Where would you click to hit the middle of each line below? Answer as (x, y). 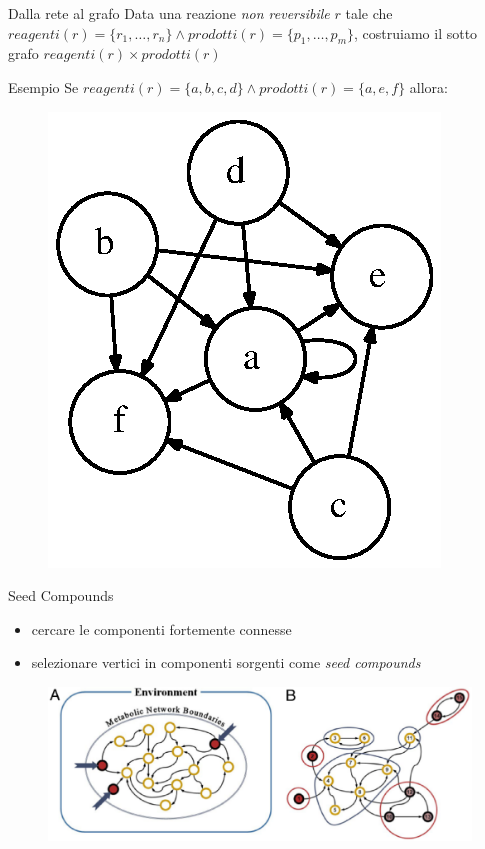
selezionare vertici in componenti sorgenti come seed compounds (226, 662)
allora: (428, 86)
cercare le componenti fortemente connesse (161, 628)
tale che (369, 13)
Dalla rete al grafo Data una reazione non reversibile (169, 13)
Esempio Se (43, 86)
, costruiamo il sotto (416, 32)
